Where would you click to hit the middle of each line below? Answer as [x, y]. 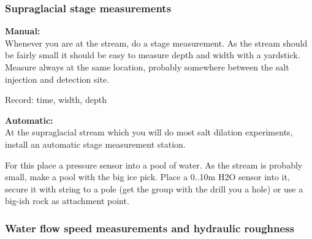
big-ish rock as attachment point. [67, 201]
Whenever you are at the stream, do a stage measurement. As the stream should [156, 43]
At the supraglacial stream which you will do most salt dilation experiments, [149, 132]
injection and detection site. [57, 79]
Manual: [23, 31]
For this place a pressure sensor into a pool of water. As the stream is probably [154, 165]
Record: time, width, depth [56, 100]
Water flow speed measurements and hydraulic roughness [150, 228]
